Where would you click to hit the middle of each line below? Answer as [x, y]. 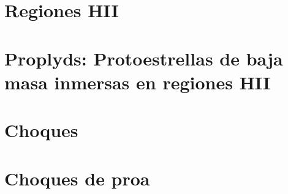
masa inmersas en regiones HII [138, 82]
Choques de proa [77, 178]
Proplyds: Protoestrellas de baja [144, 58]
